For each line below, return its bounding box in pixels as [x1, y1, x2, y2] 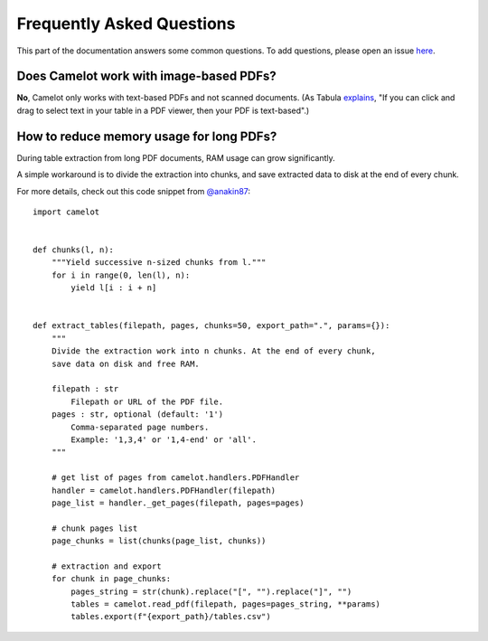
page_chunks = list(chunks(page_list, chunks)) [51, 536, 267, 546]
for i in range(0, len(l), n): [51, 269, 191, 280]
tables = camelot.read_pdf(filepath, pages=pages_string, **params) [70, 599, 381, 609]
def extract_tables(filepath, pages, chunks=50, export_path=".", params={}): [33, 321, 390, 331]
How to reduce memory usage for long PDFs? [16, 128, 277, 144]
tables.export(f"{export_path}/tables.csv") [70, 611, 271, 622]
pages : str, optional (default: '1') [51, 410, 224, 419]
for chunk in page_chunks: [51, 574, 172, 584]
